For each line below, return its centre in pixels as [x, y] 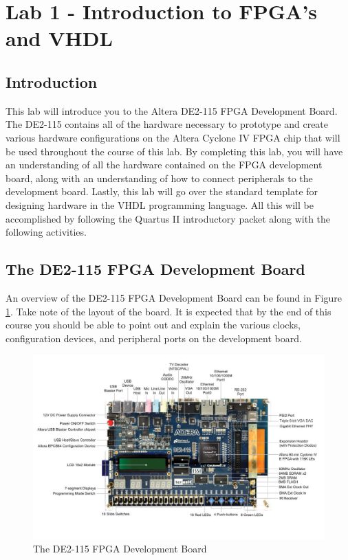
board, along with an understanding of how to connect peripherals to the [159, 178]
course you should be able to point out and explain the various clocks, [153, 325]
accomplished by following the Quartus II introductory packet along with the [168, 218]
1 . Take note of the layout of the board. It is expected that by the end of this [168, 311]
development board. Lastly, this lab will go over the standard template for [162, 191]
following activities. [46, 232]
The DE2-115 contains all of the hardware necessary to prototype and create [167, 124]
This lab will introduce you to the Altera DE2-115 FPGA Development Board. [172, 110]
